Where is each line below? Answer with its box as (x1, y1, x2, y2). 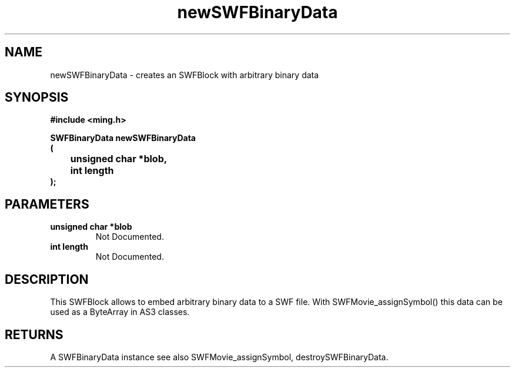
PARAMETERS (5, 196, 89, 212)
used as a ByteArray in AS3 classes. (50, 307, 190, 317)
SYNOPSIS (5, 90, 69, 105)
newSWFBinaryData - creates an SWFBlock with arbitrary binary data (50, 69, 319, 80)
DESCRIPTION (5, 272, 89, 287)
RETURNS (5, 327, 63, 342)
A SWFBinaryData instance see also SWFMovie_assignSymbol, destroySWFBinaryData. (50, 351, 389, 362)
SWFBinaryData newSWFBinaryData (50, 133, 196, 143)
